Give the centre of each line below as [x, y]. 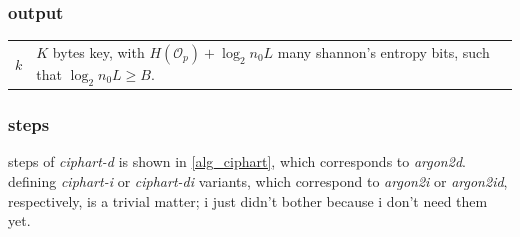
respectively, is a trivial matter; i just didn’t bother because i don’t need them [248, 200]
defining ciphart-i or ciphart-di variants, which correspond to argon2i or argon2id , [258, 181]
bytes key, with [98, 51]
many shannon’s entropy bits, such [383, 51]
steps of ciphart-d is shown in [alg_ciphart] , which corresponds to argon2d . [237, 161]
